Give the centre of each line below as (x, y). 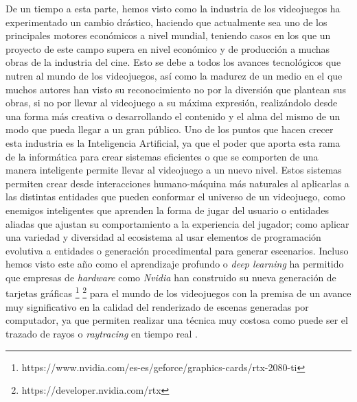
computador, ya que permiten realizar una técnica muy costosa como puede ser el (177, 320)
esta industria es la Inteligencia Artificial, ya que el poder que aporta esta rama (173, 142)
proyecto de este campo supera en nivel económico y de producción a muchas (168, 48)
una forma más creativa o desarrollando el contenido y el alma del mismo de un (173, 116)
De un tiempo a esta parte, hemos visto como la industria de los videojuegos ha (173, 8)
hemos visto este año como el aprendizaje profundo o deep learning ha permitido (175, 264)
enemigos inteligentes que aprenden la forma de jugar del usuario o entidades (168, 210)
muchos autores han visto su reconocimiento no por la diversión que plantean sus (176, 89)
